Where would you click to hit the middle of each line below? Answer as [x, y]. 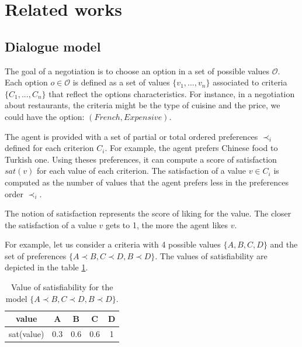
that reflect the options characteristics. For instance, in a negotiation [172, 93]
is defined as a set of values [121, 82]
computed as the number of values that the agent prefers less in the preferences [147, 182]
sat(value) [27, 334]
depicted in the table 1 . [46, 267]
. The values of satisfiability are [211, 255]
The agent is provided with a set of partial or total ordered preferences [131, 136]
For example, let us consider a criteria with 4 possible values [113, 244]
